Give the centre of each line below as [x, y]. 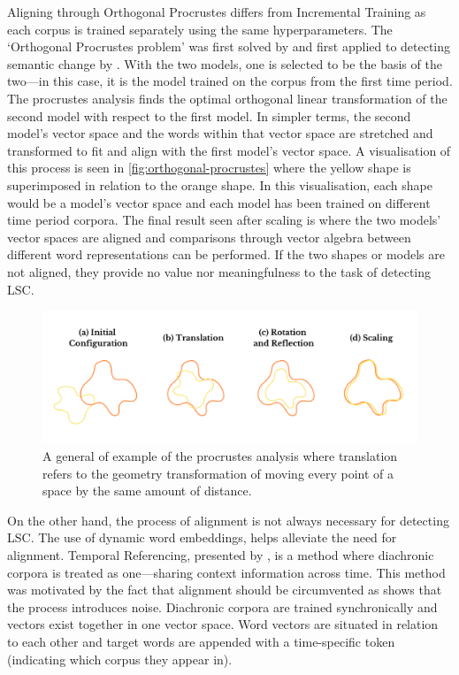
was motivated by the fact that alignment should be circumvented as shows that [225, 590]
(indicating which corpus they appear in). [120, 659]
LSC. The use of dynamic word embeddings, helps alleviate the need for [202, 537]
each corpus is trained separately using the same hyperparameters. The [200, 29]
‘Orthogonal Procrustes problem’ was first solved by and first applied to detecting [229, 46]
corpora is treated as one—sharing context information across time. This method [226, 572]
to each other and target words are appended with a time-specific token [201, 641]
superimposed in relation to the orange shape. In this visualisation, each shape [220, 184]
